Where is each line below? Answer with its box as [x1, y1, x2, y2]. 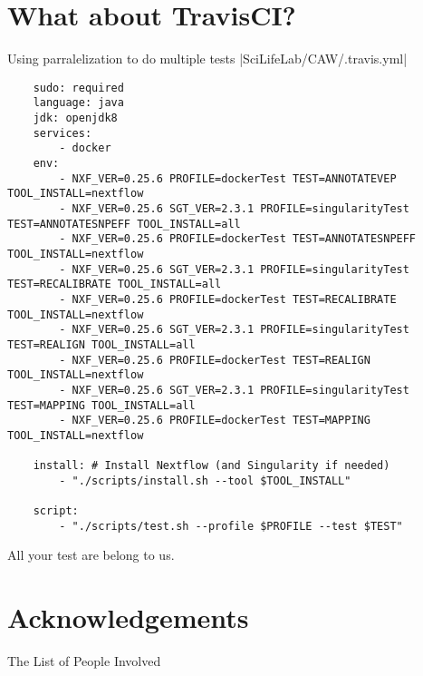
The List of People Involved [7, 652, 161, 671]
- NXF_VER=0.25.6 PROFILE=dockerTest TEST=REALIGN [59, 353, 370, 367]
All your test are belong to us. [7, 545, 175, 564]
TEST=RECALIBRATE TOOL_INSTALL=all [7, 278, 222, 291]
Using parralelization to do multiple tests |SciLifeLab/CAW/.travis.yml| [7, 49, 408, 68]
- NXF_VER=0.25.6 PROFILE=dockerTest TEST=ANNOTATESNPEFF [59, 232, 417, 246]
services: [33, 126, 92, 140]
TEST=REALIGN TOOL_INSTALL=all [7, 338, 196, 351]
